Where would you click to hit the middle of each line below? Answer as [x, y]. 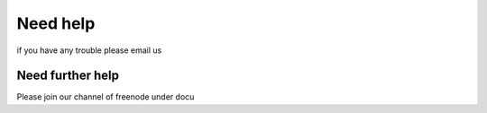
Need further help [68, 76]
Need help [56, 23]
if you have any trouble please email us [89, 50]
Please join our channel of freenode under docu [106, 97]
